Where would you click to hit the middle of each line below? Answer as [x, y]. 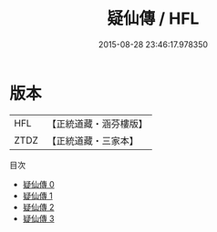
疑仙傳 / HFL [153, 19]
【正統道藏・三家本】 [93, 140]
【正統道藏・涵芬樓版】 [98, 124]
